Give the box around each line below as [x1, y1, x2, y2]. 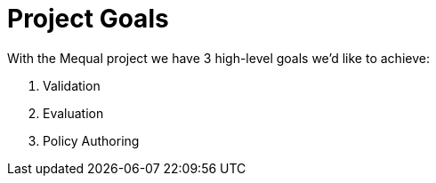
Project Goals [7, 4, 169, 34]
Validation [43, 77, 101, 93]
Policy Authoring [43, 132, 140, 148]
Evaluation [43, 105, 104, 121]
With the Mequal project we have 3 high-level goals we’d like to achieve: [7, 50, 430, 66]
